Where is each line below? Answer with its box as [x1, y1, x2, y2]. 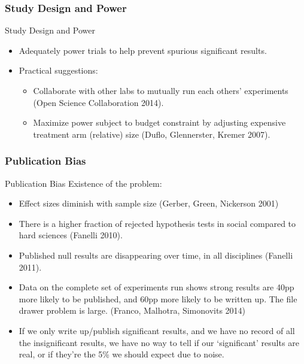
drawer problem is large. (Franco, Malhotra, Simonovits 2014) [19, 304, 246, 317]
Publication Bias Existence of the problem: [5, 177, 162, 189]
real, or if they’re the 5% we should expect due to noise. [19, 348, 224, 360]
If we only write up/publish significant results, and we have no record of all [19, 324, 295, 336]
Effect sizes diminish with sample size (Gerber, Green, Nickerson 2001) [19, 197, 279, 210]
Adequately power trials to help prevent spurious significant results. [19, 44, 267, 56]
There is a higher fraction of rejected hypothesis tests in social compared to [19, 217, 296, 229]
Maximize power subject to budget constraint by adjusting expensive [33, 116, 286, 129]
